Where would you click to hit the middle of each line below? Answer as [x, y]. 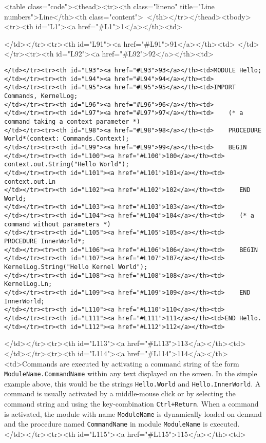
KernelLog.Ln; [28, 284]
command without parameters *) [58, 224]
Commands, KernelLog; [41, 96]
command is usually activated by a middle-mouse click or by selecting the [120, 393]
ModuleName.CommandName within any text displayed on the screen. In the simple [131, 373]
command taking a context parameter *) [72, 121]
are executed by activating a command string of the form [149, 363]
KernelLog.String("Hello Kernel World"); [76, 267]
